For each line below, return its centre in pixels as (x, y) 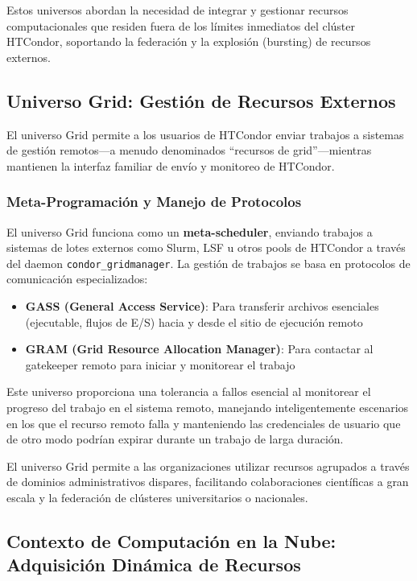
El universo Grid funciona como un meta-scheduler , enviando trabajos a (190, 231)
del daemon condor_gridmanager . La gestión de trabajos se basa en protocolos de (208, 263)
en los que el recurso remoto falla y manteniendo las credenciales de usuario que (204, 423)
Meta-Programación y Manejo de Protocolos (154, 202)
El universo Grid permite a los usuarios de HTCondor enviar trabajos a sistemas (205, 134)
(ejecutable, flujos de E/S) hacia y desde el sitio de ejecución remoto (194, 321)
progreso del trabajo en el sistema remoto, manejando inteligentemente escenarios (208, 407)
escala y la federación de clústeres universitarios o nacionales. (157, 497)
